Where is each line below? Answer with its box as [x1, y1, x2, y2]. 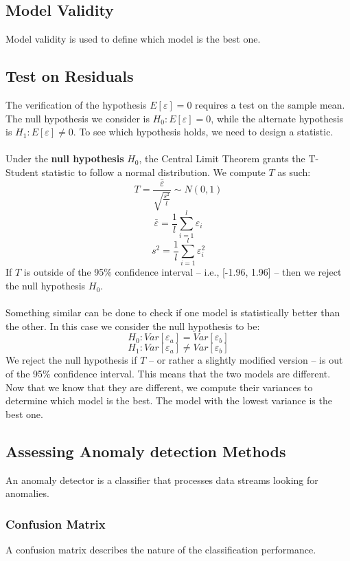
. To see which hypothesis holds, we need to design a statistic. [73, 124, 334, 139]
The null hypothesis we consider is [5, 111, 150, 125]
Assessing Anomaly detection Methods [5, 440, 286, 461]
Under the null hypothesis [5, 151, 124, 166]
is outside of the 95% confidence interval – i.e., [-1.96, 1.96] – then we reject [23, 265, 342, 279]
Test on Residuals [5, 65, 134, 87]
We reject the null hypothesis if [5, 353, 137, 367]
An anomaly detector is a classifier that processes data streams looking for [5, 472, 318, 487]
